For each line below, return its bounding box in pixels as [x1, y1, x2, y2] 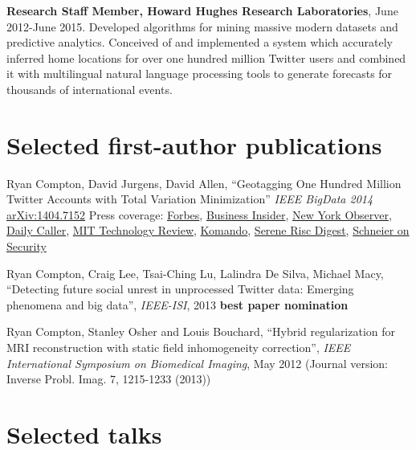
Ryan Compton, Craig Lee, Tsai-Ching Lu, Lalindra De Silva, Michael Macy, [6, 264, 384, 281]
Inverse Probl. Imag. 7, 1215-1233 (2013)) [6, 370, 211, 387]
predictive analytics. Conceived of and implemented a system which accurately [6, 34, 393, 51]
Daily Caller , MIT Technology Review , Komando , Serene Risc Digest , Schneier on [6, 222, 410, 239]
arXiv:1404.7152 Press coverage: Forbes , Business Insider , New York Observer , [6, 206, 392, 223]
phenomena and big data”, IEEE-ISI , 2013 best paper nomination [6, 296, 349, 313]
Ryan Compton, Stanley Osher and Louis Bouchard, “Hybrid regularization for [6, 323, 396, 340]
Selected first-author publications [6, 128, 382, 161]
